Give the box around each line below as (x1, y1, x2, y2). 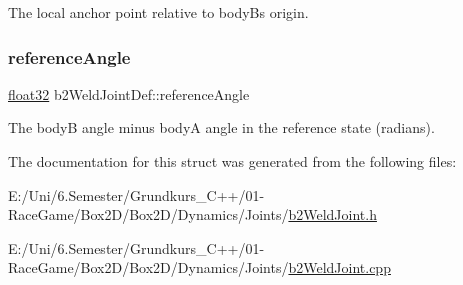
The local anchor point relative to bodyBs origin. (8, 2, 309, 22)
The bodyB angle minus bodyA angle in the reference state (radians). (8, 117, 435, 138)
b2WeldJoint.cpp (288, 257, 391, 278)
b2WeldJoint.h (288, 204, 377, 225)
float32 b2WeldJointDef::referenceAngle (8, 83, 250, 104)
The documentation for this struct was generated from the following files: (8, 151, 457, 171)
